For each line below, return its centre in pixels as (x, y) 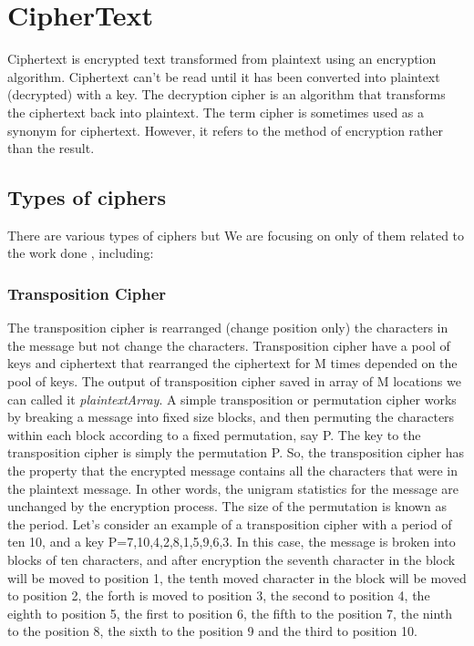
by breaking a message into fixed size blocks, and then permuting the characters (231, 417)
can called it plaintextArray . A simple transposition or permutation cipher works (232, 399)
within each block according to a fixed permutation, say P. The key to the (214, 434)
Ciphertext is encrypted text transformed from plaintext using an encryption (222, 59)
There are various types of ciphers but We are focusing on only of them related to (236, 235)
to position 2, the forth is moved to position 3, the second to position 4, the (219, 595)
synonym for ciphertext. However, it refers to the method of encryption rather (226, 130)
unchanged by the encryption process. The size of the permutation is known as (227, 506)
